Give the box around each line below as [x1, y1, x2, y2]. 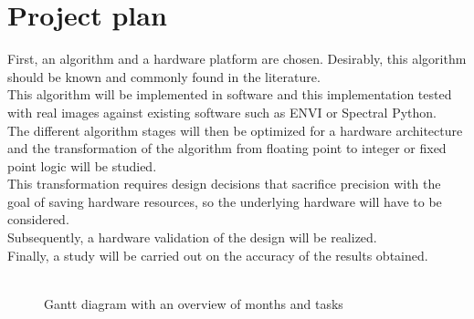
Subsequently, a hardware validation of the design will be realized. [7, 228, 377, 247]
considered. [7, 210, 69, 229]
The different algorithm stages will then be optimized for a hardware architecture [7, 120, 463, 139]
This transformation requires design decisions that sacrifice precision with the [7, 174, 441, 193]
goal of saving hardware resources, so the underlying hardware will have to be [7, 191, 442, 211]
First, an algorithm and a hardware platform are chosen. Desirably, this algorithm [7, 49, 467, 68]
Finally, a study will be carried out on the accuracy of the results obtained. [7, 245, 428, 264]
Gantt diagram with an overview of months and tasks [44, 293, 343, 313]
